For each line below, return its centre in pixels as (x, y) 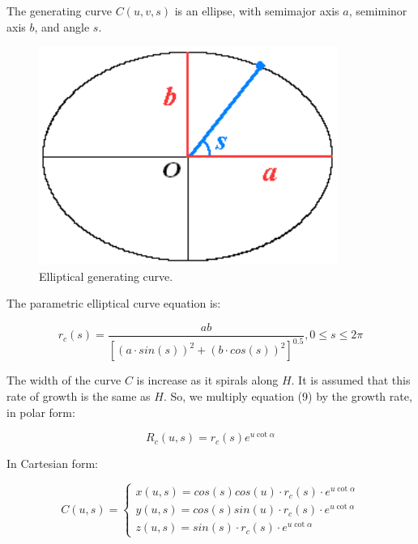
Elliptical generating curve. (106, 276)
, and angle (62, 26)
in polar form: (41, 412)
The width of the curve (64, 380)
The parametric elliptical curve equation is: (114, 303)
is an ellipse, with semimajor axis (257, 11)
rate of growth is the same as (79, 395)
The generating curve (59, 11)
